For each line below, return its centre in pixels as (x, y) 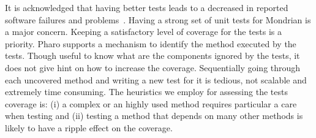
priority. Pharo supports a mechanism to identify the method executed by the (151, 43)
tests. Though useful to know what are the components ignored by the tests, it (152, 56)
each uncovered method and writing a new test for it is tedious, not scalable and (156, 79)
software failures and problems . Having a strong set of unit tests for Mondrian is (158, 19)
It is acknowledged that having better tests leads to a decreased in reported (147, 7)
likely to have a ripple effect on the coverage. (89, 127)
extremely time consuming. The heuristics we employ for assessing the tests (146, 92)
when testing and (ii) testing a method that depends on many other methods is (154, 116)
